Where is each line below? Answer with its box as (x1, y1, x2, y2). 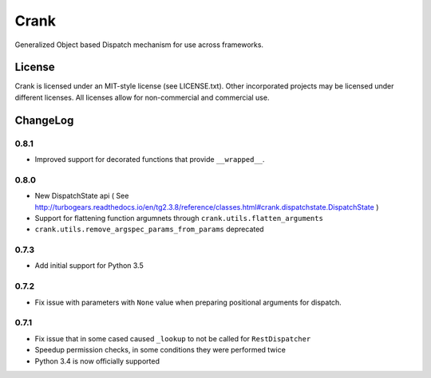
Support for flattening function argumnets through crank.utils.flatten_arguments (34, 213, 323, 222)
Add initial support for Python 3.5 (34, 261, 144, 270)
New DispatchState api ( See (34, 191, 129, 201)
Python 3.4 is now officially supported (34, 356, 160, 366)
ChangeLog (14, 113, 74, 127)
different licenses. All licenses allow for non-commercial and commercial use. (14, 93, 270, 102)
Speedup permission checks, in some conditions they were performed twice (34, 345, 287, 355)
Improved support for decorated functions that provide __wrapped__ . (34, 155, 265, 163)
